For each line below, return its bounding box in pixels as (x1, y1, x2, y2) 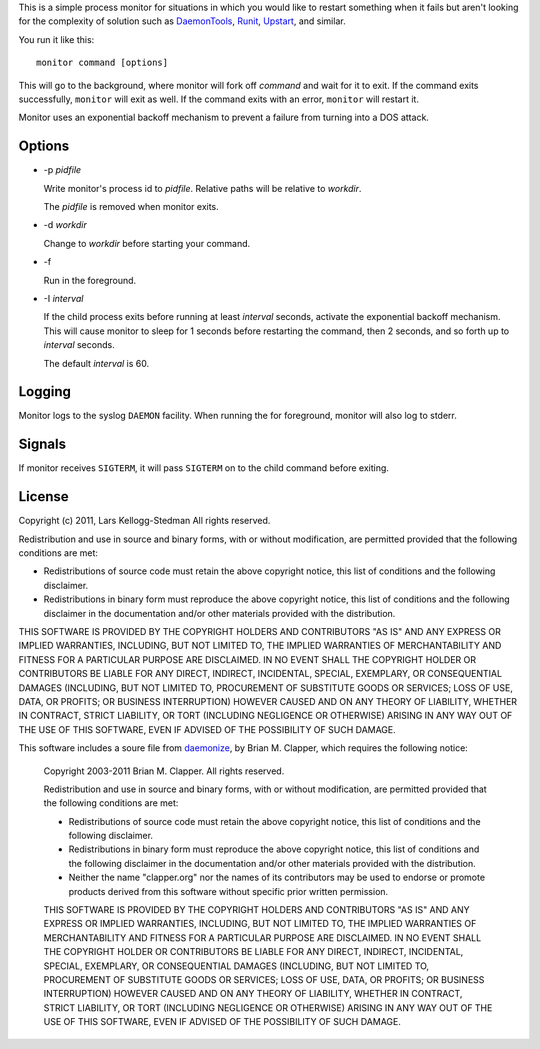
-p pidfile (43, 164, 82, 176)
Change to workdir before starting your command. (43, 237, 251, 249)
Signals (18, 436, 67, 453)
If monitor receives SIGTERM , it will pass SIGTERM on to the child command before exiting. (18, 462, 390, 474)
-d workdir (43, 219, 87, 231)
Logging (18, 383, 72, 400)
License (18, 488, 69, 505)
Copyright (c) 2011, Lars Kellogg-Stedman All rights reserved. (18, 515, 271, 527)
